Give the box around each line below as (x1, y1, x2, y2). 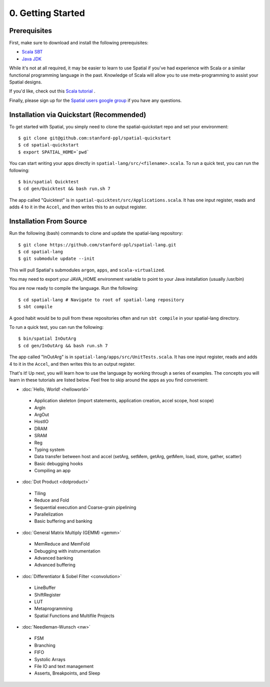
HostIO (34, 419, 49, 425)
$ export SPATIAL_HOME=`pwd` (18, 149, 89, 155)
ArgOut (34, 411, 49, 417)
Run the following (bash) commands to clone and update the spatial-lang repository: (9, 230, 183, 236)
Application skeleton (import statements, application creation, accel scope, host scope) (34, 398, 214, 404)
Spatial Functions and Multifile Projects (34, 613, 114, 619)
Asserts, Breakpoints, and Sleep (34, 670, 100, 677)
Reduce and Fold (34, 497, 69, 503)
